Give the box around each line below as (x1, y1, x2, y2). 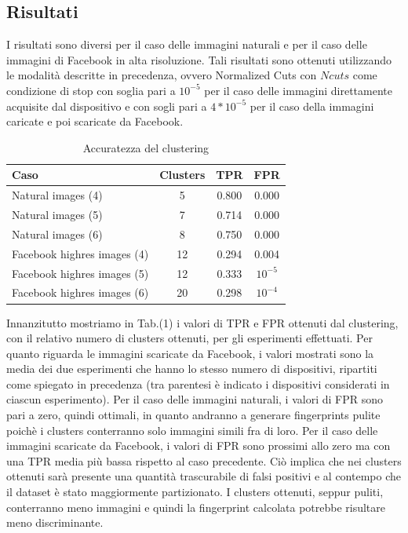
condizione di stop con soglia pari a (6, 82, 176, 98)
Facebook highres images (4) (12, 245, 149, 261)
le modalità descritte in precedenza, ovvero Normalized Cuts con (6, 67, 317, 83)
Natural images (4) (12, 187, 103, 203)
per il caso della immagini (250, 97, 374, 114)
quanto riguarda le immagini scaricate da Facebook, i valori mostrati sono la (6, 345, 374, 361)
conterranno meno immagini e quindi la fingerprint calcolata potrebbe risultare (6, 498, 386, 515)
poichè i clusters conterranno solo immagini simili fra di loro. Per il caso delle (6, 422, 378, 438)
